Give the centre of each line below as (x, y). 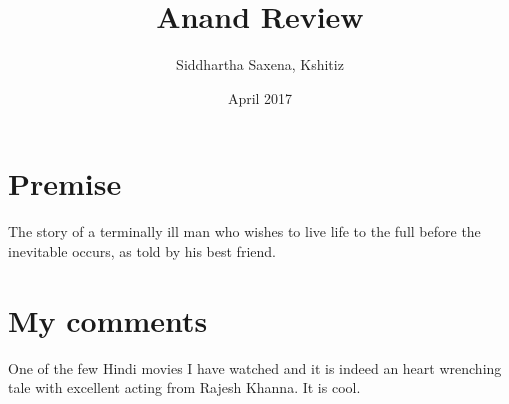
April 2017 (260, 97)
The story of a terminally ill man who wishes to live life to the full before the (244, 231)
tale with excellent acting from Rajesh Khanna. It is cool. (184, 387)
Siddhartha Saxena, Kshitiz (260, 64)
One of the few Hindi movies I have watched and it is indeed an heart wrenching (255, 367)
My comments (108, 319)
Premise (65, 183)
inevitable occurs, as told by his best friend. (142, 250)
